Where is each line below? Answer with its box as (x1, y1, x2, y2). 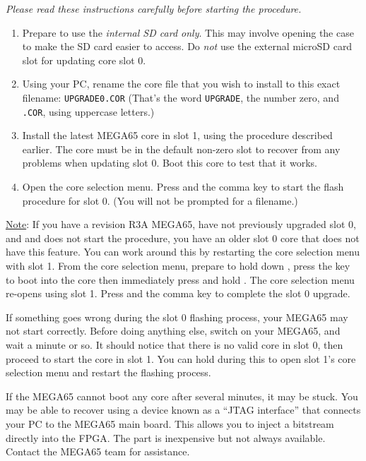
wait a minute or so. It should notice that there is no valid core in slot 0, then (6, 337, 343, 352)
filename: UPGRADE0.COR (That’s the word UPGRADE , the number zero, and (22, 90, 339, 104)
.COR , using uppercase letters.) (22, 104, 155, 119)
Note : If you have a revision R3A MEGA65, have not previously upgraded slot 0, (6, 217, 356, 232)
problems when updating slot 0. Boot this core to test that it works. (22, 155, 317, 170)
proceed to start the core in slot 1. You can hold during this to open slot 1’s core (6, 351, 356, 366)
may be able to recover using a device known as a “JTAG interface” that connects (6, 402, 361, 417)
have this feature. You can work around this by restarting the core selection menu (6, 244, 360, 259)
